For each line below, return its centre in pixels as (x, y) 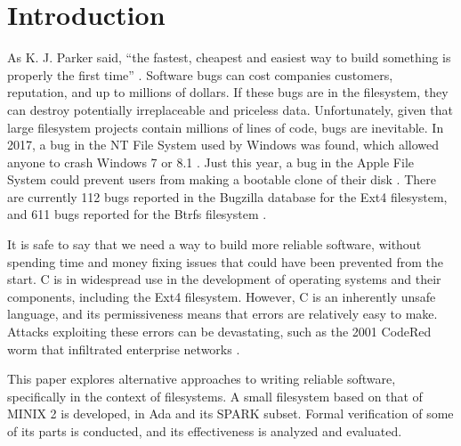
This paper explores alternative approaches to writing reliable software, (202, 379)
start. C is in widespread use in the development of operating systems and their (224, 279)
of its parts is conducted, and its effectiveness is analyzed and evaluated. (205, 431)
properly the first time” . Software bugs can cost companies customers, (200, 74)
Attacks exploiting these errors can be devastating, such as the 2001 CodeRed (219, 332)
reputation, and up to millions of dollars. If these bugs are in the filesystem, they (228, 92)
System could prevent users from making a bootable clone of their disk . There (222, 179)
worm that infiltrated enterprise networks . (124, 349)
